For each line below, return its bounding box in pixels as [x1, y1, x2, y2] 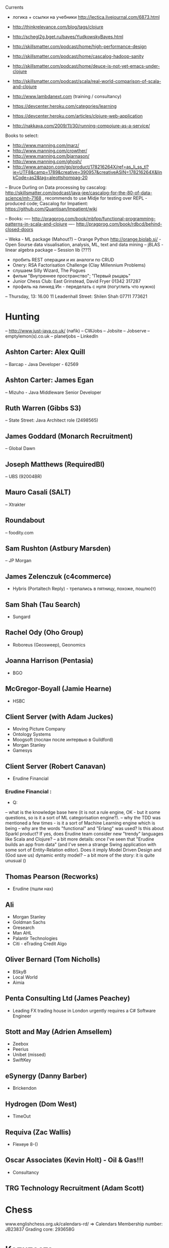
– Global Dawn [5, 445, 35, 451]
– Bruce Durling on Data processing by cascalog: [5, 184, 107, 190]
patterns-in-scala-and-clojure [5, 221, 68, 227]
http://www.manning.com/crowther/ [12, 148, 87, 154]
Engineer [12, 1013, 32, 1019]
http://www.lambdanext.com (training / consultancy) [12, 94, 122, 99]
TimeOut [12, 1113, 31, 1119]
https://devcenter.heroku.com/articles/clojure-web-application [12, 113, 143, 119]
